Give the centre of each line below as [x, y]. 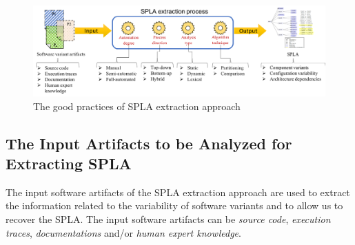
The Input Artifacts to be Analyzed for [149, 143]
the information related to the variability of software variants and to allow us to [174, 205]
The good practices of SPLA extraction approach [137, 106]
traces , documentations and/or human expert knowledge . [123, 232]
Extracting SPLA [69, 163]
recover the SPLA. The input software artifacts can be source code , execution [168, 219]
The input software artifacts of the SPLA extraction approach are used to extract [178, 192]
